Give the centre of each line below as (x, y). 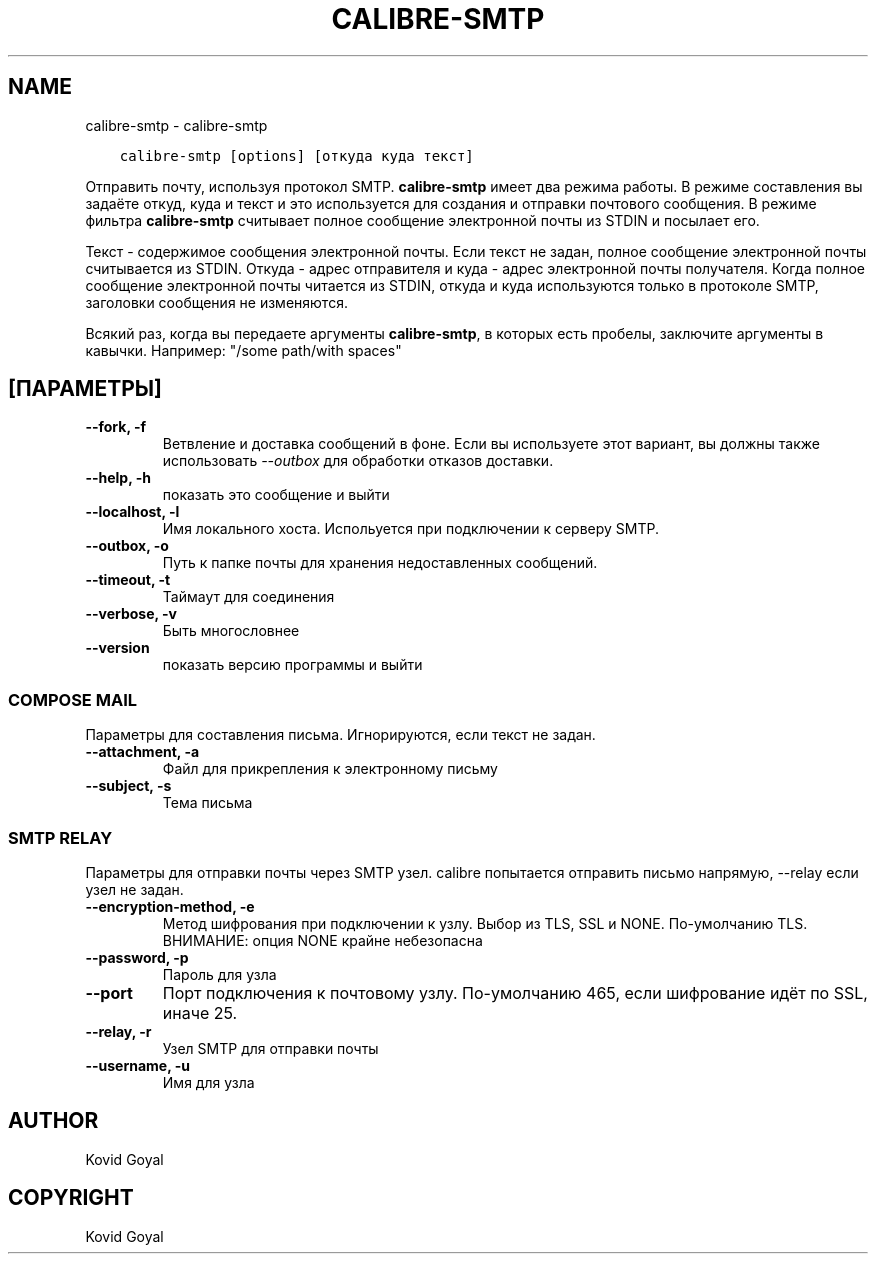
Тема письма (207, 803)
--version (117, 648)
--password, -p (137, 957)
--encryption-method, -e (170, 906)
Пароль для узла (219, 974)
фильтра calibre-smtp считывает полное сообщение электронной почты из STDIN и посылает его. (422, 220)
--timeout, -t (128, 580)
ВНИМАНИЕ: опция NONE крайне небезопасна (322, 940)
